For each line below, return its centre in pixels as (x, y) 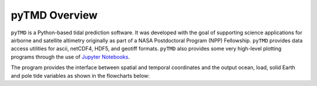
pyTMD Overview (54, 15)
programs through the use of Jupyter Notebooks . (70, 57)
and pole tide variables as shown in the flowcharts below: (80, 76)
